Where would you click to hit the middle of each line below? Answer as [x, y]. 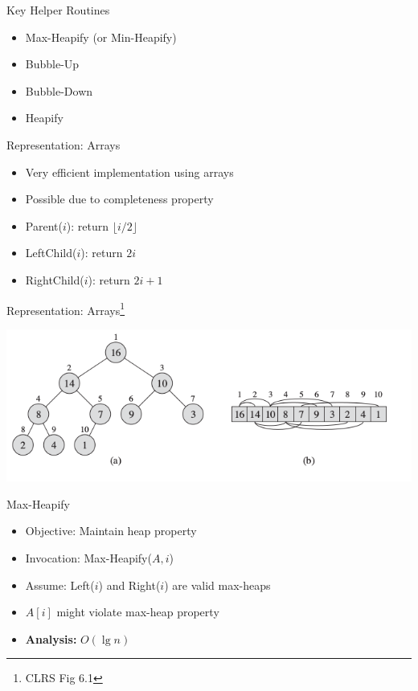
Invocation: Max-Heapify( [88, 557]
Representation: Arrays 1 [66, 309]
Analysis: [51, 638]
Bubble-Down [59, 90]
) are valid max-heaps [217, 585]
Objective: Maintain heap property [111, 531]
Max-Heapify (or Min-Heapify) [101, 37]
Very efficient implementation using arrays [129, 172]
